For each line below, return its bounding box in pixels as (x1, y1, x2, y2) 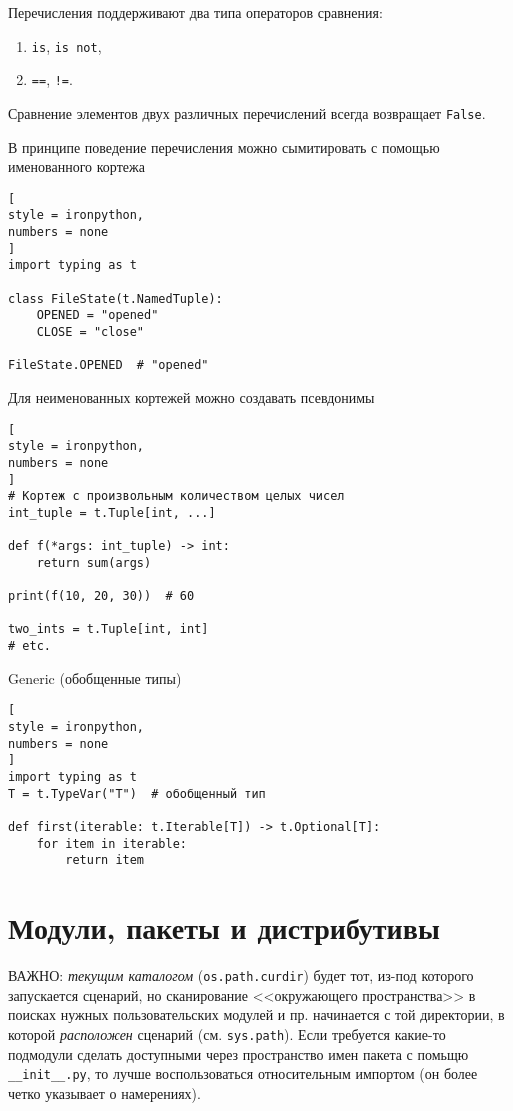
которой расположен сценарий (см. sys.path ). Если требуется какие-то (8, 1023, 446, 1044)
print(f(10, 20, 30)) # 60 (8, 589, 195, 604)
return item (65, 853, 145, 868)
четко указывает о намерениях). (8, 1082, 201, 1103)
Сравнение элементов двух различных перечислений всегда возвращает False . (8, 102, 486, 123)
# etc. (8, 639, 51, 654)
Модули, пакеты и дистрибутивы (8, 907, 440, 948)
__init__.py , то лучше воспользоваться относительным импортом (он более (8, 1063, 478, 1084)
